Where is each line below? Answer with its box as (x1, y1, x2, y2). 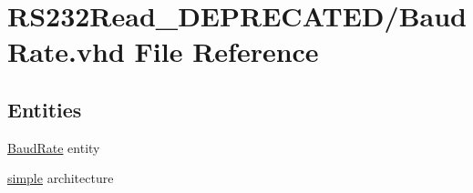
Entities (7, 95, 82, 123)
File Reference (134, 33, 319, 70)
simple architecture (7, 168, 114, 188)
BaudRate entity (7, 137, 100, 157)
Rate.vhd (7, 33, 125, 70)
